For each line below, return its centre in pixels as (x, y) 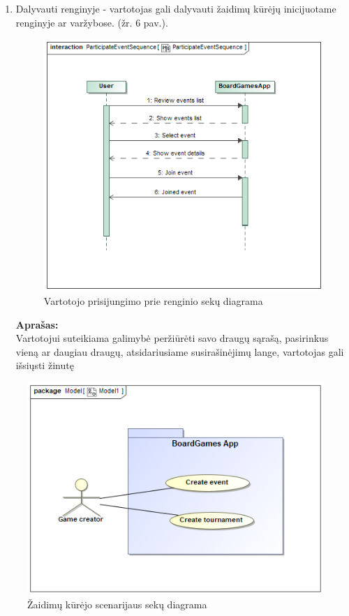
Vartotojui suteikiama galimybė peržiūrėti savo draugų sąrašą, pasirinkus (172, 338)
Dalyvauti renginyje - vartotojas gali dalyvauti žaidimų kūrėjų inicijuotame (176, 8)
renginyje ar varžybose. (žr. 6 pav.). (92, 22)
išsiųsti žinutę (45, 365)
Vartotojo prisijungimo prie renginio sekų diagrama (153, 300)
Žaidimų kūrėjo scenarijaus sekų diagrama (117, 604)
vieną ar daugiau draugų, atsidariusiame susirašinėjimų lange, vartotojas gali (180, 351)
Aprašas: (37, 324)
